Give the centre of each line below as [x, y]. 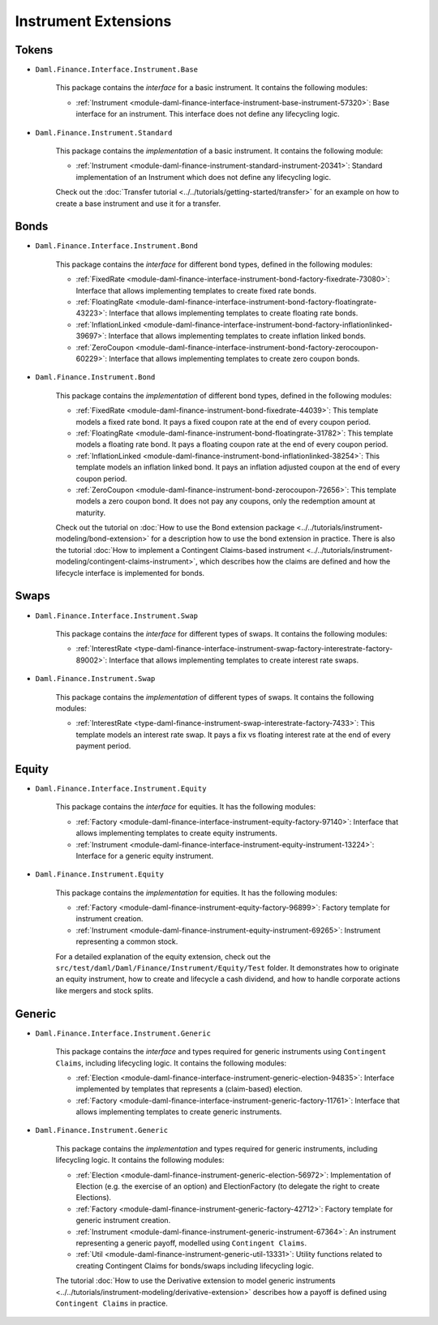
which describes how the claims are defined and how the [295, 562]
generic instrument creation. [123, 1220]
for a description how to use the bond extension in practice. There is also [273, 538]
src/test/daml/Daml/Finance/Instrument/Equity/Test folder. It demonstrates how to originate [227, 968]
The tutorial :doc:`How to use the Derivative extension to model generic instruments [195, 1280]
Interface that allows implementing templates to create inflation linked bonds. [237, 336]
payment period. [103, 746]
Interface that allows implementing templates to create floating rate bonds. [234, 313]
